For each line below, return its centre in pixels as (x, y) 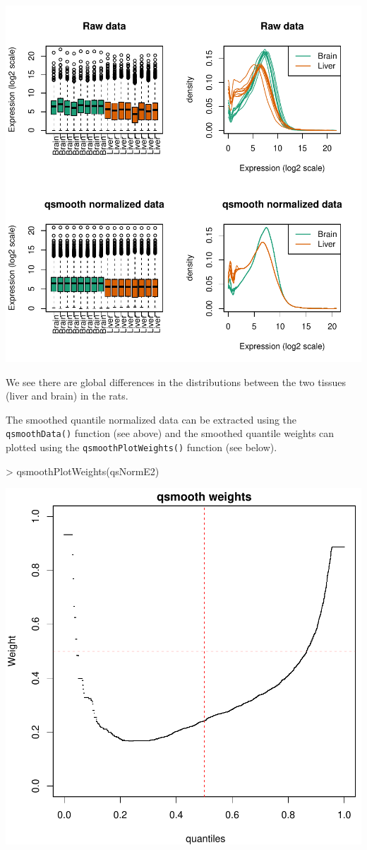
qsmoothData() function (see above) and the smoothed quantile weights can (170, 433)
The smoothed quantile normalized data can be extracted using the (151, 419)
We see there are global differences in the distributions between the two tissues (176, 382)
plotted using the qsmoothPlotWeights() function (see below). (142, 447)
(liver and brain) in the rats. (67, 396)
